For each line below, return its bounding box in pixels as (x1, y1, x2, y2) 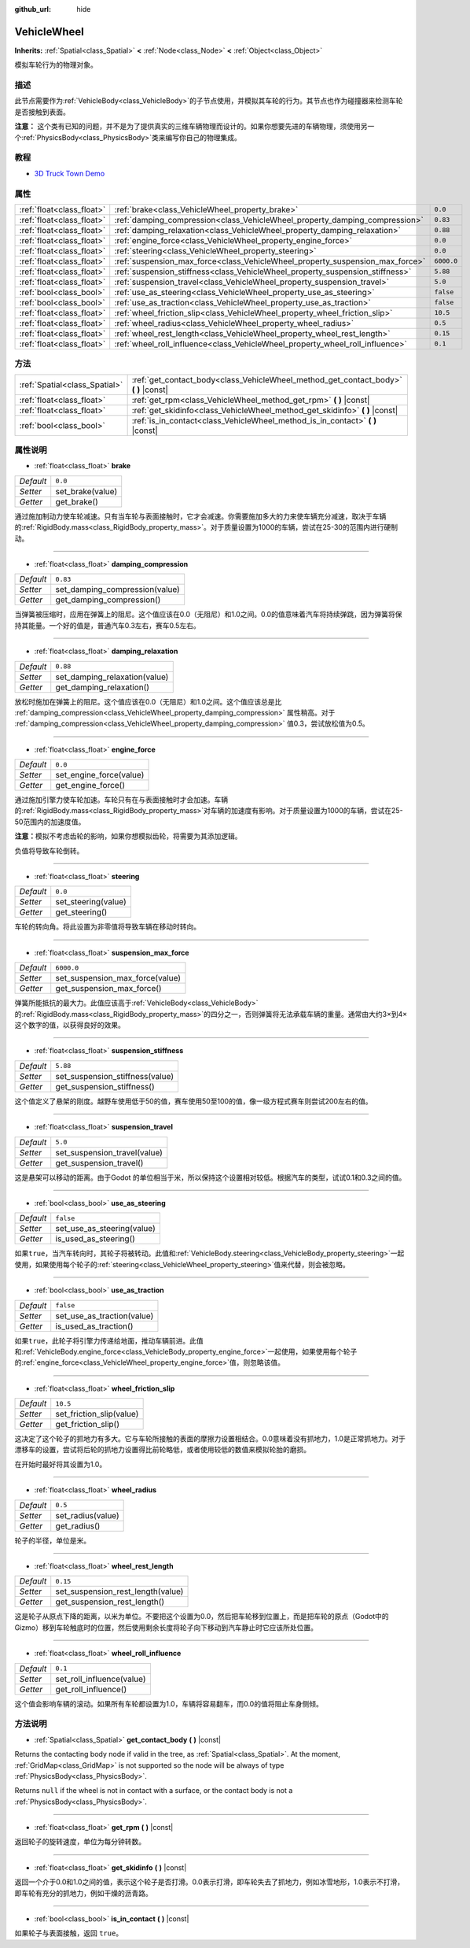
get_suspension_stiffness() (55, 1081, 155, 1092)
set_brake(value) (55, 486, 118, 497)
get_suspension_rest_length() (55, 1596, 165, 1607)
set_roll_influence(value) (55, 1673, 146, 1684)
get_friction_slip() (55, 1419, 120, 1430)
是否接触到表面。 (14, 107, 70, 116)
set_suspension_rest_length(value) (55, 1586, 184, 1597)
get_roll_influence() (55, 1684, 127, 1695)
